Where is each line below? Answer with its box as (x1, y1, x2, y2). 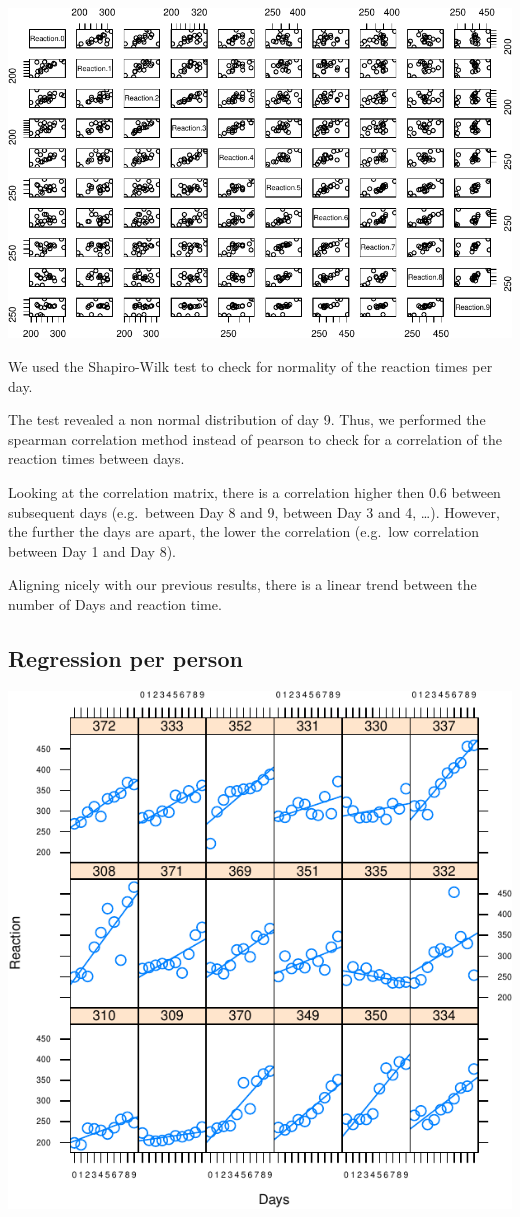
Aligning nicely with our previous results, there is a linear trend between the (8, 574, 477, 595)
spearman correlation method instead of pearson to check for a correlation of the (8, 428, 503, 449)
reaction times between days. (8, 448, 185, 469)
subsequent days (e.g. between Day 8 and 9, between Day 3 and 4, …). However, (8, 501, 500, 522)
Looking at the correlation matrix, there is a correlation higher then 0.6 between (8, 481, 501, 502)
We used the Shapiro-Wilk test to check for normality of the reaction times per (8, 356, 493, 376)
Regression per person (8, 642, 243, 673)
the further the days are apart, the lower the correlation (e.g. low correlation (8, 521, 479, 542)
